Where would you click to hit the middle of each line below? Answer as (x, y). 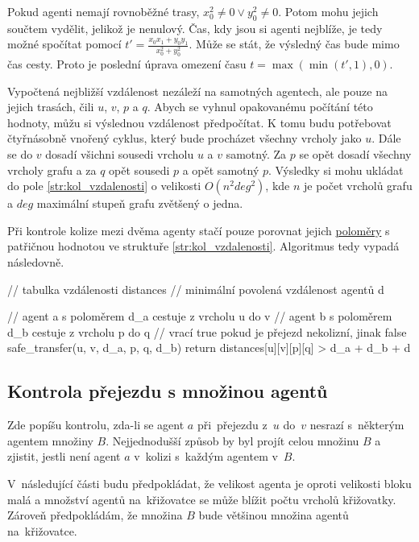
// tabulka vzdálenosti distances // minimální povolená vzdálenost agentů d (196, 289)
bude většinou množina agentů (274, 515)
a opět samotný (221, 170)
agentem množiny (50, 440)
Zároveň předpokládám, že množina (95, 515)
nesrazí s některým (357, 425)
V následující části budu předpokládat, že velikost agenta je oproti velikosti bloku (209, 483)
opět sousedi (139, 170)
